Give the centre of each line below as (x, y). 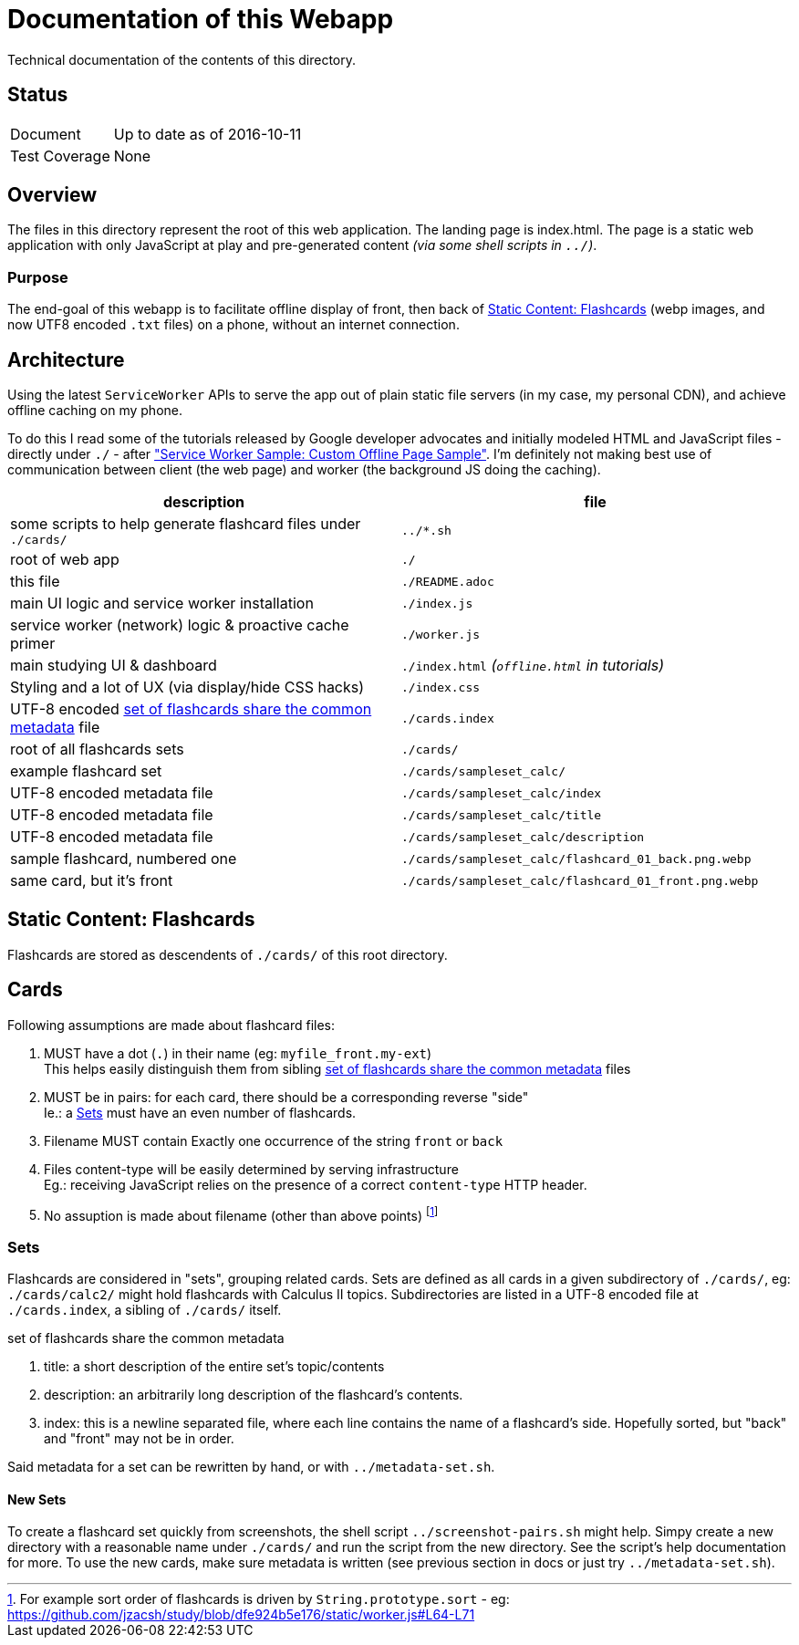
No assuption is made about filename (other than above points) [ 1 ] (241, 1214)
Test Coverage (60, 156)
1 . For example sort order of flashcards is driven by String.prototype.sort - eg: (259, 1599)
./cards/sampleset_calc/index (502, 793)
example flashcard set (86, 771)
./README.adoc (448, 581)
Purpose (38, 277)
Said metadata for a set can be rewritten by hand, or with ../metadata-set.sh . (251, 1467)
